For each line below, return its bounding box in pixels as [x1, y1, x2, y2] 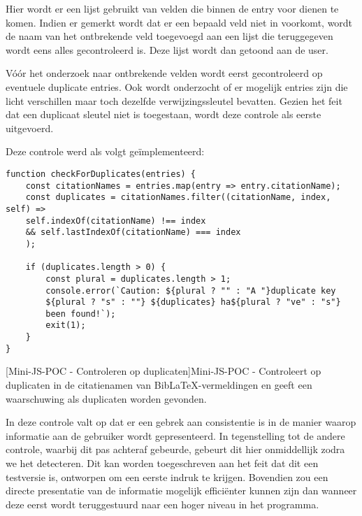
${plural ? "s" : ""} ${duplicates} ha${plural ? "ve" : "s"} [45, 297, 341, 308]
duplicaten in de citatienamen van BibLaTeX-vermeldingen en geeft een [6, 378, 312, 392]
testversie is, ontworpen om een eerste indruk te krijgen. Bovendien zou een [6, 469, 328, 484]
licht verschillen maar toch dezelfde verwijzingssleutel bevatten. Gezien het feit [6, 93, 342, 108]
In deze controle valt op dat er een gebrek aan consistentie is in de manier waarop [6, 415, 356, 429]
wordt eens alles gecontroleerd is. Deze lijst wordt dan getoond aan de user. [6, 42, 328, 57]
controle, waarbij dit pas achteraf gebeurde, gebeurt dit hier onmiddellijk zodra [6, 442, 345, 457]
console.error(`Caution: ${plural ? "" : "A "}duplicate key [45, 285, 336, 296]
